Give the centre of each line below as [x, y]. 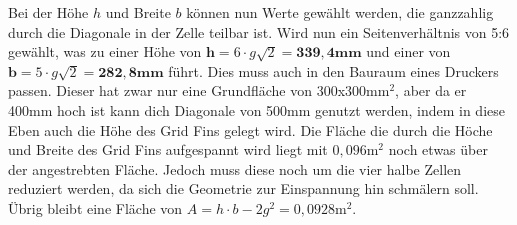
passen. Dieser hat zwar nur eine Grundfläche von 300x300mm [199, 90]
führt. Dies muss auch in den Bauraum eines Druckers [333, 70]
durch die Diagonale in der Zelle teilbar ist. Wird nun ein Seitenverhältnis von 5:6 [259, 31]
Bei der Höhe [48, 12]
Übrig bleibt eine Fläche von [95, 207]
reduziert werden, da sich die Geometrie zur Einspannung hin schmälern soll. [243, 188]
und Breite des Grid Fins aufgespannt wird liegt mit [168, 149]
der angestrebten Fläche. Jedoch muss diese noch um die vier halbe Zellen [235, 168]
